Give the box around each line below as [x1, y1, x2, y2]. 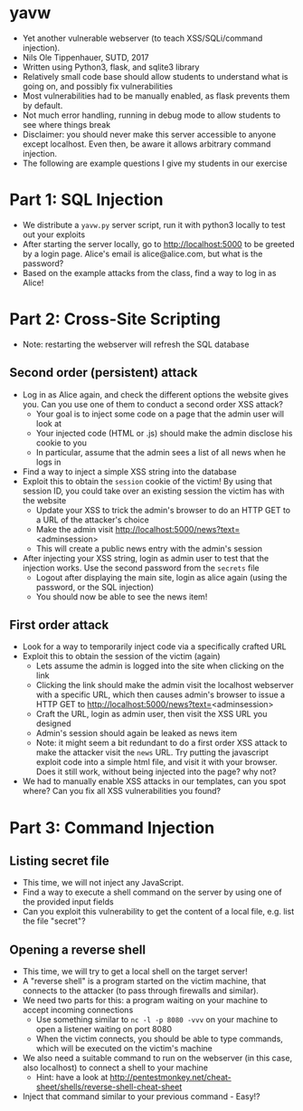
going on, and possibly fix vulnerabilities [22, 81, 174, 91]
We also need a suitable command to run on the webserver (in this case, [22, 1053, 292, 1064]
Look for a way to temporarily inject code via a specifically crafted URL [22, 641, 287, 652]
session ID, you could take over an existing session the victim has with [22, 485, 285, 496]
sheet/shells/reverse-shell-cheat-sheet [35, 1081, 183, 1093]
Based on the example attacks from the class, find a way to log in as [22, 267, 277, 278]
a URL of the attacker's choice [35, 514, 149, 525]
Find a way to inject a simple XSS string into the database [22, 465, 237, 477]
